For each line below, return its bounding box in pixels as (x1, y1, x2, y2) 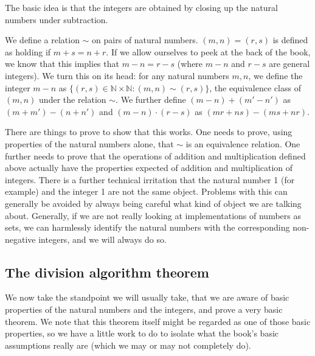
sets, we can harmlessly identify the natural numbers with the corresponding (5, 221, 290, 234)
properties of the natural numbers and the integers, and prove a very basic (5, 303, 283, 316)
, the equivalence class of (209, 81, 301, 94)
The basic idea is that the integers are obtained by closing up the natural (5, 1, 278, 13)
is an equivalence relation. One (185, 137, 300, 150)
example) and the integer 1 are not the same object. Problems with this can (5, 185, 288, 198)
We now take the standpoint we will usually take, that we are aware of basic (5, 291, 289, 304)
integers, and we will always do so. (38, 232, 167, 245)
